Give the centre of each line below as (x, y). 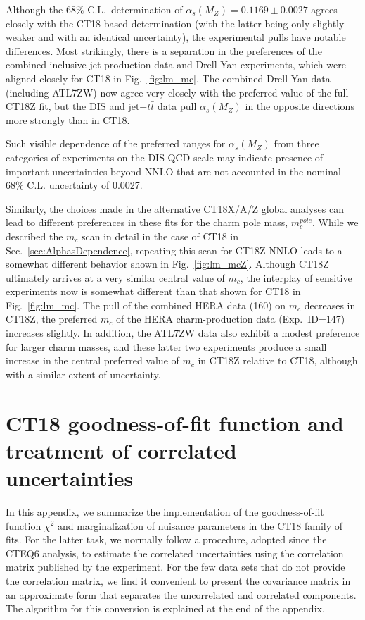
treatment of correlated (121, 450)
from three (296, 143)
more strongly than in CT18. (68, 119)
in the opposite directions (300, 106)
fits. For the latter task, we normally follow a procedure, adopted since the (166, 539)
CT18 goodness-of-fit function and (175, 422)
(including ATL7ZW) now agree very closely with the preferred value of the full (177, 92)
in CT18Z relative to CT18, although (278, 360)
